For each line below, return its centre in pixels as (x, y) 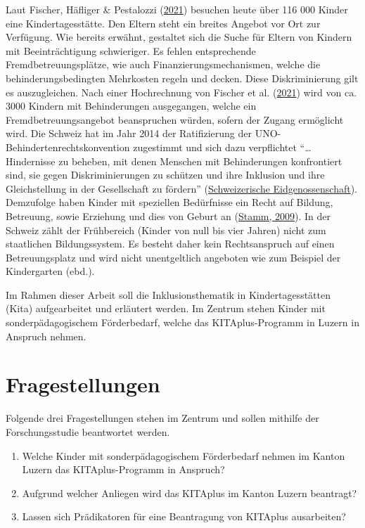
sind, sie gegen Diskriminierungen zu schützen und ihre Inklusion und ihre (165, 175)
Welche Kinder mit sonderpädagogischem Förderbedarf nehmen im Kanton (184, 455)
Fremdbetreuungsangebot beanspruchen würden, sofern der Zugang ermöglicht (175, 119)
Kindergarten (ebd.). (50, 271)
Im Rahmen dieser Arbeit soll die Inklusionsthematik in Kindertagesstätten (168, 294)
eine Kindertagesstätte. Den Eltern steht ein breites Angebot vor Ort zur (163, 23)
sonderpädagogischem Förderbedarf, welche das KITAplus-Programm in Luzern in (182, 322)
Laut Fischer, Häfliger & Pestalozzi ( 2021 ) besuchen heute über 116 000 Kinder (177, 9)
